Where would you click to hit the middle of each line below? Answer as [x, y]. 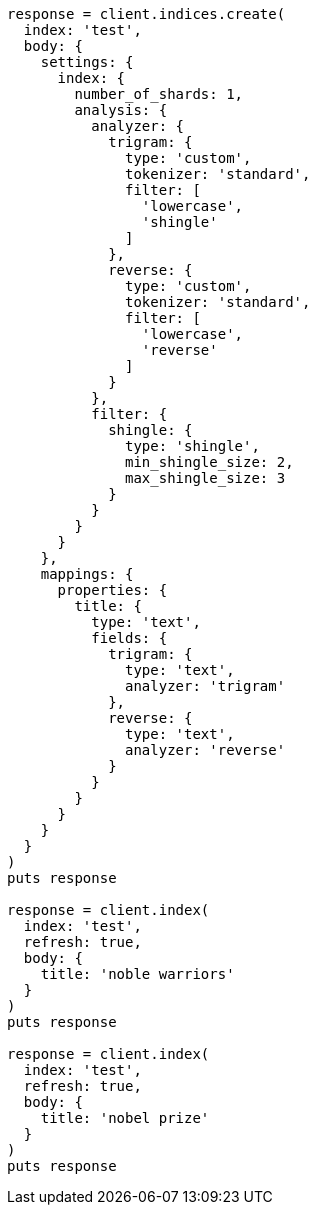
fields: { [129, 638]
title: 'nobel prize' [125, 1118]
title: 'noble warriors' [137, 974]
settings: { [87, 62]
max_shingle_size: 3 [205, 478]
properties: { [112, 590]
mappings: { [87, 574]
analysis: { [121, 110]
